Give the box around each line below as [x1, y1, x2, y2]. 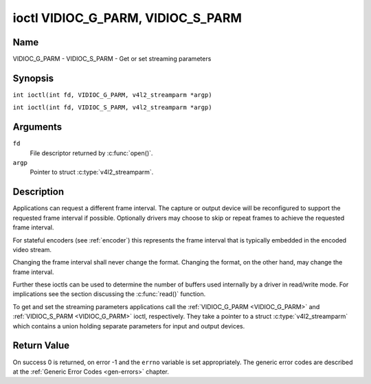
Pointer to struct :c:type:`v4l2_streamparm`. [30, 168, 154, 177]
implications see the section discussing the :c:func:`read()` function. [12, 290, 206, 298]
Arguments [12, 121, 63, 133]
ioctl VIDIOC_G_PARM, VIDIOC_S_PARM [12, 10, 242, 25]
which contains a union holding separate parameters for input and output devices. [12, 321, 245, 330]
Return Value [12, 340, 70, 352]
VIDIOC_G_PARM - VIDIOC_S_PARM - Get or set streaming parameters [12, 55, 212, 63]
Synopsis [12, 72, 54, 84]
